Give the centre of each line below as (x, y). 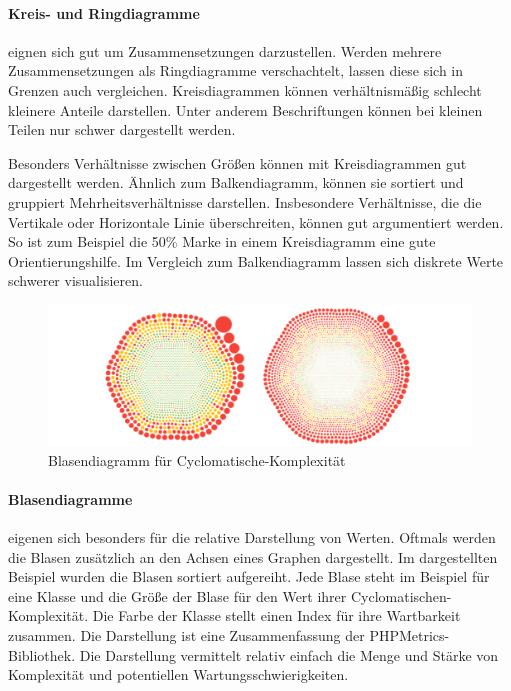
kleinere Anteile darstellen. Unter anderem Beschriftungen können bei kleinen (245, 109)
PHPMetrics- (409, 635)
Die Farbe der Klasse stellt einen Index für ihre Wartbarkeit (276, 615)
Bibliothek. (42, 654)
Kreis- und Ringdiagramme (104, 12)
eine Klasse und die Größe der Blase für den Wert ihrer (177, 595)
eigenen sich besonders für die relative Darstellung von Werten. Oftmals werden (252, 537)
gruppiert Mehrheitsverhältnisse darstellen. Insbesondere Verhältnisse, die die (245, 201)
